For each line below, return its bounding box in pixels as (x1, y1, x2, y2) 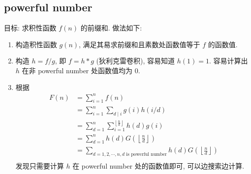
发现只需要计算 (15, 161, 64, 171)
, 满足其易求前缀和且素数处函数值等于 (79, 39, 200, 49)
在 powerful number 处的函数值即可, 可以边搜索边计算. (72, 161, 245, 171)
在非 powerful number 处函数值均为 (22, 65, 133, 75)
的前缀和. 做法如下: (80, 23, 142, 33)
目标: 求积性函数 (4, 23, 57, 33)
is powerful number (126, 152, 167, 157)
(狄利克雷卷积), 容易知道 (96, 56, 175, 66)
